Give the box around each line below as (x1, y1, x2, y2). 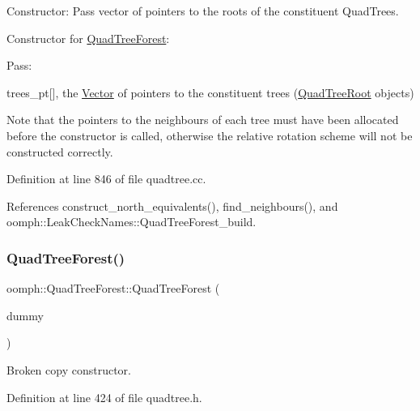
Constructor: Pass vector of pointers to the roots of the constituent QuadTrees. (6, 2, 399, 19)
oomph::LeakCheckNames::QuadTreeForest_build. (6, 213, 257, 230)
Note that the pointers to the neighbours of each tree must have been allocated (6, 111, 399, 128)
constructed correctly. (6, 143, 113, 160)
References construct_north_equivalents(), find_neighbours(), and (6, 197, 338, 214)
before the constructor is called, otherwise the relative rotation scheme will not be (6, 126, 413, 143)
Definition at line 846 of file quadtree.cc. (6, 170, 206, 187)
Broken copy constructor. (6, 361, 131, 378)
